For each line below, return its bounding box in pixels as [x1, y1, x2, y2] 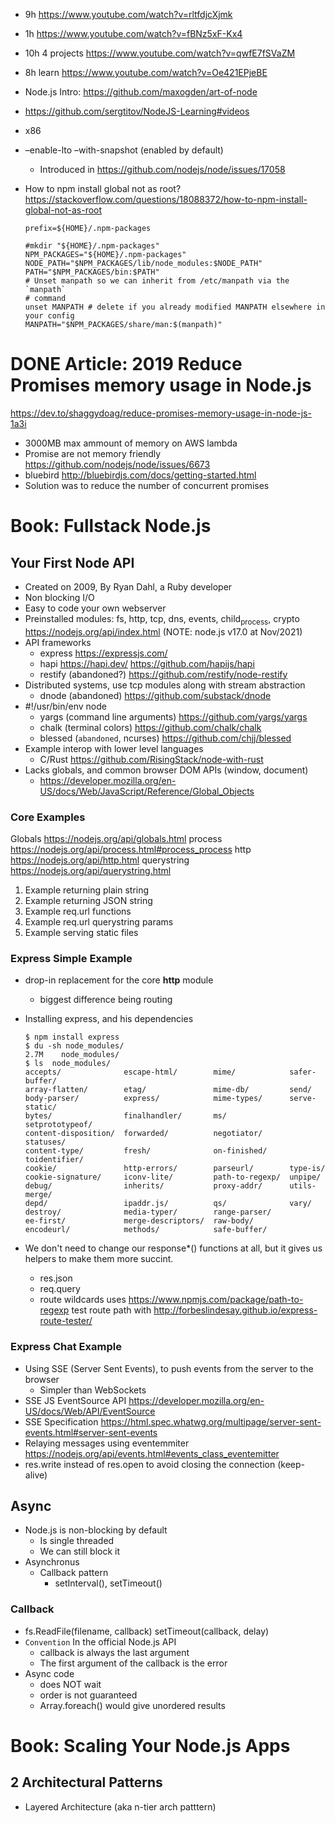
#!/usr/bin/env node [24, 700, 107, 712]
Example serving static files [24, 927, 139, 939]
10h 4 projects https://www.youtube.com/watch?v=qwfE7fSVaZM [24, 47, 296, 59]
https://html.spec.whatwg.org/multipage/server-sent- [100, 1415, 322, 1428]
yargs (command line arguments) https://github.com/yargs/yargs [39, 710, 308, 723]
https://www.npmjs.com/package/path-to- [128, 1294, 304, 1306]
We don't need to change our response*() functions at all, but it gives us [24, 1242, 323, 1254]
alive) [24, 1469, 48, 1481]
